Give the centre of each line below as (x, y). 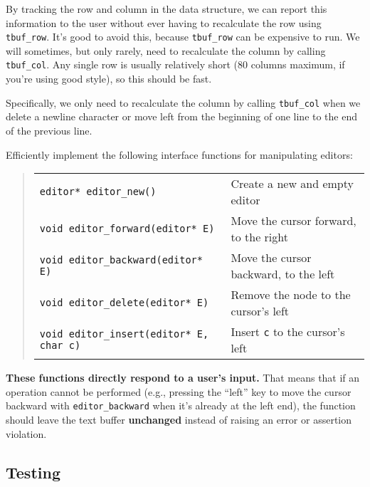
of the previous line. (49, 130)
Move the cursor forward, (294, 221)
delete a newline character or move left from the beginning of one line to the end (182, 116)
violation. (26, 433)
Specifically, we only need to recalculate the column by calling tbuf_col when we (183, 102)
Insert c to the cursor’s (288, 332)
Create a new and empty (292, 184)
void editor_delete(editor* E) (124, 303)
